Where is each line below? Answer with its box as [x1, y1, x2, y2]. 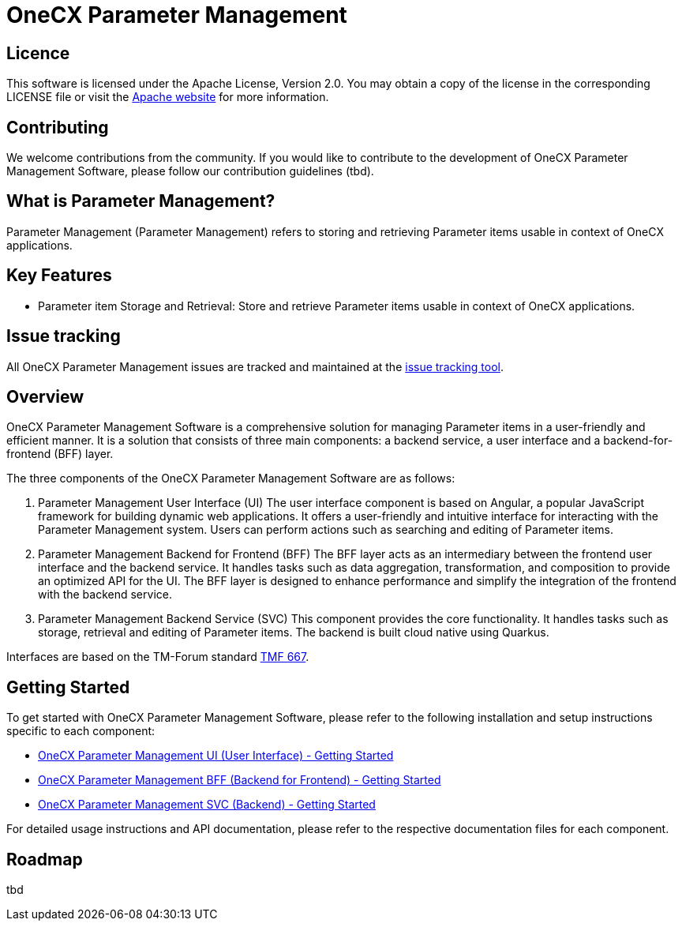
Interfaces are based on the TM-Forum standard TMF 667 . [6, 650, 309, 664]
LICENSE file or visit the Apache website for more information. [6, 90, 329, 104]
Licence [6, 43, 70, 63]
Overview [6, 386, 84, 407]
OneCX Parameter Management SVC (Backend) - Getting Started [38, 798, 376, 812]
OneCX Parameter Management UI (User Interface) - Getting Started [38, 749, 394, 763]
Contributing [6, 117, 109, 137]
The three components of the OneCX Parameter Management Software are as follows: [6, 471, 455, 486]
